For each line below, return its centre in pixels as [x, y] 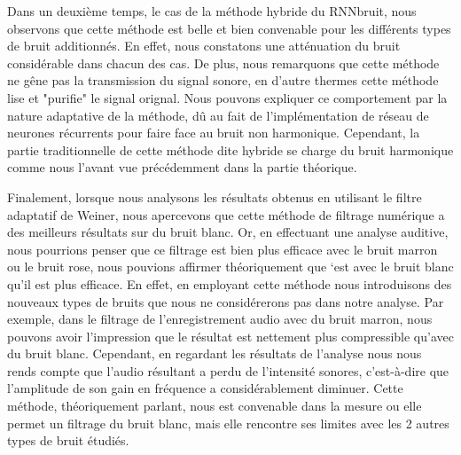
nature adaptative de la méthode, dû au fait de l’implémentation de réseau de [218, 115]
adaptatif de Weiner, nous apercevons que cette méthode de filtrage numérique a [226, 214]
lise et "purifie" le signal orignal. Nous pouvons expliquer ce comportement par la [227, 97]
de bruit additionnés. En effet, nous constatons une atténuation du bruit [204, 46]
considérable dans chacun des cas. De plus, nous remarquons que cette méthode [223, 63]
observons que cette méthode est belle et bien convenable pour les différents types [229, 28]
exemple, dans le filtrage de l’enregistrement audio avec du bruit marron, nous [220, 319]
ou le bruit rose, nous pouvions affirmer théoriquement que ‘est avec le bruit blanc [230, 267]
